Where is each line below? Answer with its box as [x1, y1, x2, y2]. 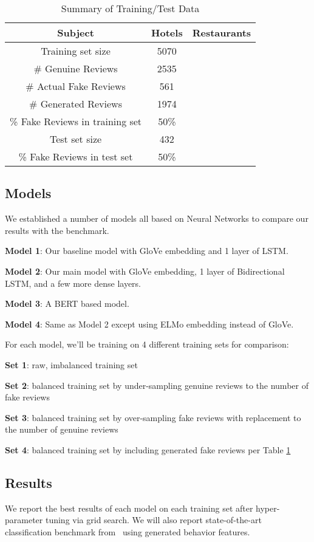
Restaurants [192, 26, 251, 39]
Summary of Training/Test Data [61, 1, 200, 15]
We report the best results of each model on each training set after [5, 501, 253, 514]
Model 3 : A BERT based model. [5, 297, 129, 310]
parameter [5, 513, 43, 526]
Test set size [49, 132, 102, 146]
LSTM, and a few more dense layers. [5, 276, 142, 289]
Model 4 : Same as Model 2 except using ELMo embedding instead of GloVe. [5, 317, 294, 330]
